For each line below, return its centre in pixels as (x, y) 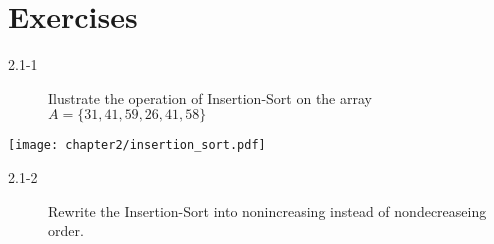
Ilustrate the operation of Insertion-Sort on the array (210, 97)
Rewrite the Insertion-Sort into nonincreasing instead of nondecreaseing (267, 210)
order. (66, 230)
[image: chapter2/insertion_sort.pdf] (137, 145)
